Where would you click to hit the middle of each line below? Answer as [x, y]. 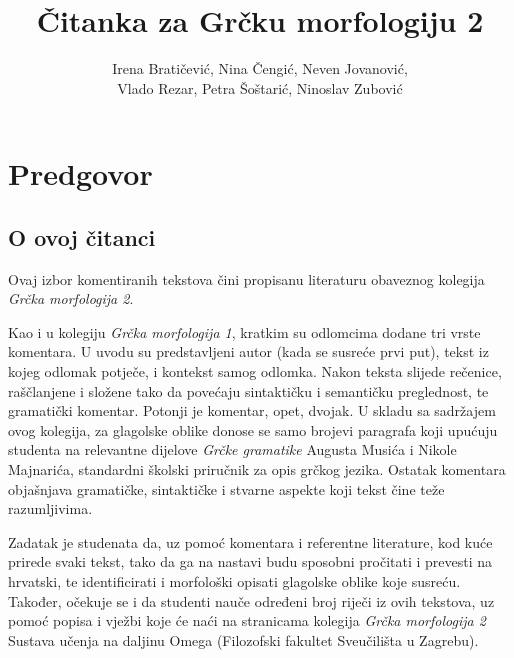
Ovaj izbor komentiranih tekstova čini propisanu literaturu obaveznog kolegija [246, 278]
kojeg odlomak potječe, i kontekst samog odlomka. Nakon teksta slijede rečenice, [255, 371]
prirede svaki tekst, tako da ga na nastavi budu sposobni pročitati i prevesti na [250, 561]
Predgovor [80, 173]
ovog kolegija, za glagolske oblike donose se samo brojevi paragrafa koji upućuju [253, 429]
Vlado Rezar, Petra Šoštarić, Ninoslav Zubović [260, 87]
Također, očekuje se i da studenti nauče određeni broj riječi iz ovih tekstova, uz [251, 600]
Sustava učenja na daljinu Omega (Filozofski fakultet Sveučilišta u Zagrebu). [243, 639]
